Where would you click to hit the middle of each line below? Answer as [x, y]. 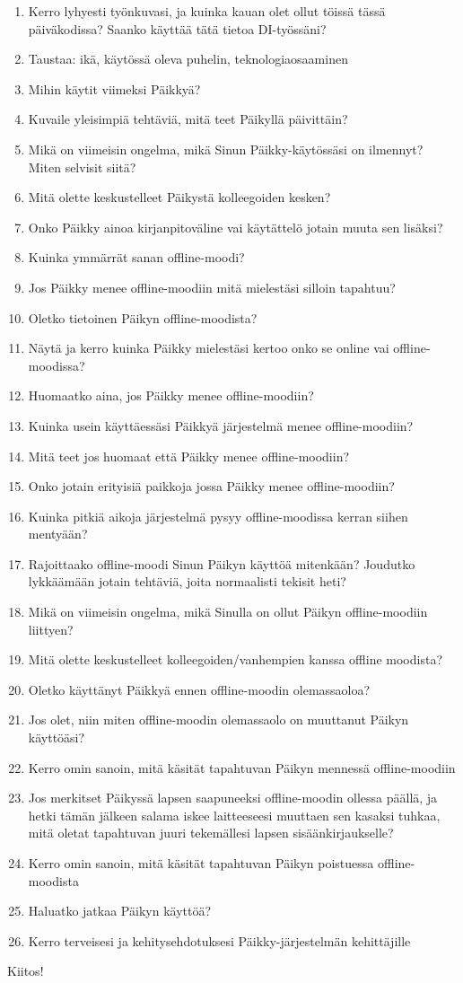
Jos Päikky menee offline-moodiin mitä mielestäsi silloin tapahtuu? [212, 287]
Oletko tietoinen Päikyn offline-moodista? [143, 317]
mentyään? [58, 534]
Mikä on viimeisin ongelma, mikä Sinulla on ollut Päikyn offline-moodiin [228, 612]
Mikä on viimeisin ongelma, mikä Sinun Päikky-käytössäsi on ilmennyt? [226, 149]
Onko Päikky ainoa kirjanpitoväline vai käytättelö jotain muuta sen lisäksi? [236, 227]
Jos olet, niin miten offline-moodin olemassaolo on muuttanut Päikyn [218, 720]
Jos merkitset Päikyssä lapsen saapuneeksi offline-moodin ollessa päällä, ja [233, 798]
